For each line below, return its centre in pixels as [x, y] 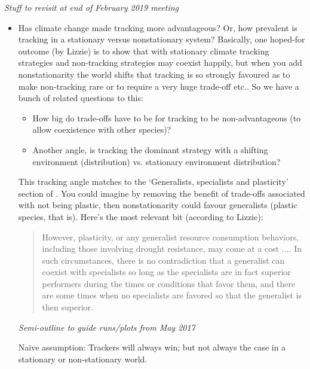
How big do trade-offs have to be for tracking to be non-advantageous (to [167, 118]
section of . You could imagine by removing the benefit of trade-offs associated [162, 193]
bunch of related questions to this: [81, 98]
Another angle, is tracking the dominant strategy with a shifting [150, 149]
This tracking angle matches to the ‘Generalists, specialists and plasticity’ [153, 182]
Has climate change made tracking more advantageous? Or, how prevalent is [158, 27]
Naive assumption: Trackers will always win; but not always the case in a [152, 347]
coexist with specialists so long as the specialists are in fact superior [166, 272]
